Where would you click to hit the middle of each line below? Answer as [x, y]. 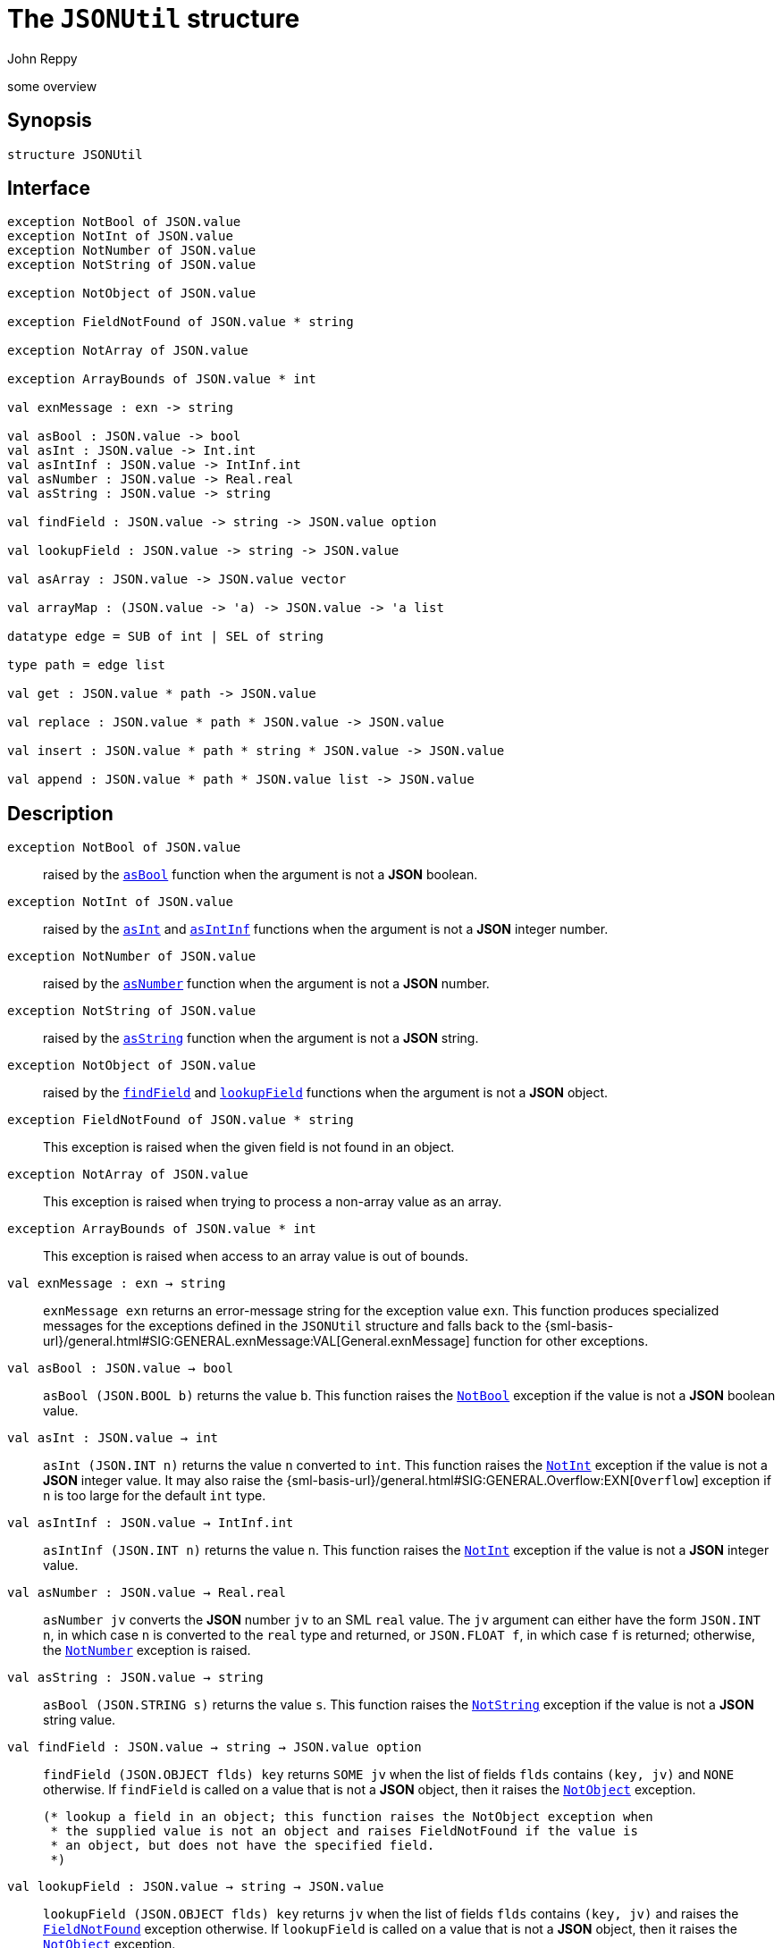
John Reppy [42, 58]
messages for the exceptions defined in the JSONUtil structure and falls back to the [292, 1326]
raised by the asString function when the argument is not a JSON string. [261, 1038]
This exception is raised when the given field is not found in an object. [249, 1147]
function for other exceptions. [561, 1341]
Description [60, 813]
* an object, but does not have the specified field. [243, 1846]
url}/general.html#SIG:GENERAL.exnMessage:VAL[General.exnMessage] [256, 1341]
